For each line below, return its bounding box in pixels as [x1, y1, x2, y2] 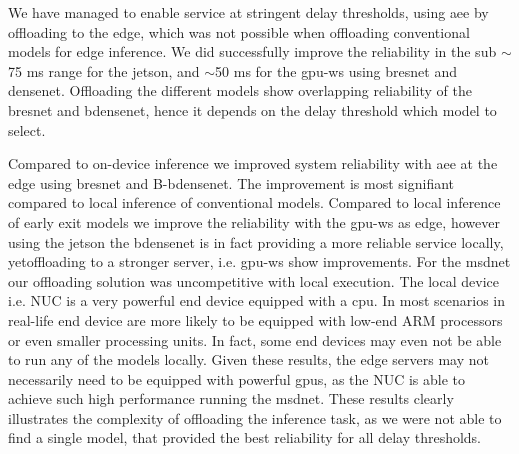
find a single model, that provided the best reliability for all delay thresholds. [8, 427, 482, 448]
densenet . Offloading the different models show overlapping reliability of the [8, 80, 472, 101]
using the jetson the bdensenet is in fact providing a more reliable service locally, [8, 231, 504, 252]
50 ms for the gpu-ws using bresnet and [215, 60, 457, 81]
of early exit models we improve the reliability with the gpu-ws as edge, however [8, 211, 500, 232]
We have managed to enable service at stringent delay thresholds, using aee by [8, 2, 489, 22]
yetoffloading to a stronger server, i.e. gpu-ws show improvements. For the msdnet [8, 251, 511, 272]
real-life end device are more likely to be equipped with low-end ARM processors [8, 309, 503, 330]
